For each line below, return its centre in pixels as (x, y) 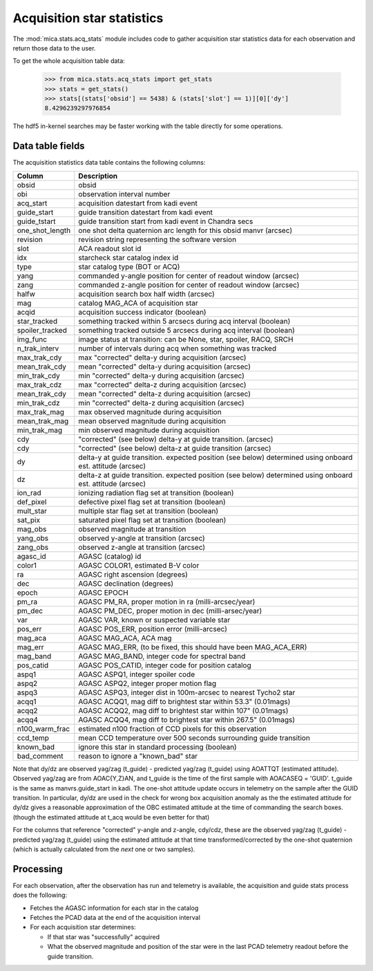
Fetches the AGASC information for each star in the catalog (114, 908)
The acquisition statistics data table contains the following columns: (109, 163)
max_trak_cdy (39, 358)
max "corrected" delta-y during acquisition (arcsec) (162, 358)
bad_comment (40, 756)
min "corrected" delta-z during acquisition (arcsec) (161, 403)
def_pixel (32, 501)
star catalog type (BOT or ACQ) (129, 266)
